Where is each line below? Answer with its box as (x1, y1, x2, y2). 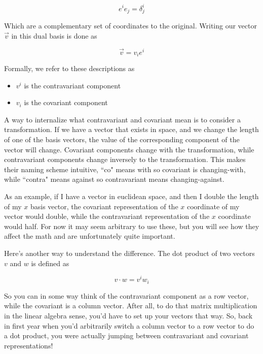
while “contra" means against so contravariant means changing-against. (4, 174, 224, 184)
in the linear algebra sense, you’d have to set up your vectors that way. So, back (4, 310, 253, 320)
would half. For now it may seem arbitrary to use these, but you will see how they (4, 220, 259, 231)
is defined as (31, 258, 69, 268)
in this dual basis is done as (11, 30, 97, 41)
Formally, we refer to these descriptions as (4, 63, 135, 74)
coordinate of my (186, 201, 240, 211)
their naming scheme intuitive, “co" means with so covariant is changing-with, (4, 164, 246, 174)
